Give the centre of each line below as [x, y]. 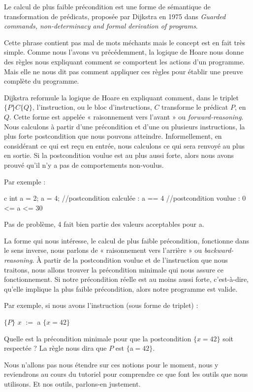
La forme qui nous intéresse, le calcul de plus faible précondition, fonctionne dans [127, 240]
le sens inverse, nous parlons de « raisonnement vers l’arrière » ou [103, 250]
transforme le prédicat [195, 107]
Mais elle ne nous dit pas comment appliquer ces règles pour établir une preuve [124, 71]
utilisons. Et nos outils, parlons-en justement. [72, 384]
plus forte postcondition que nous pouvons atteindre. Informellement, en [113, 136]
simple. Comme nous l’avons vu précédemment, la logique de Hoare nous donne [124, 52]
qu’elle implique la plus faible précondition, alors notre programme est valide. [121, 288]
